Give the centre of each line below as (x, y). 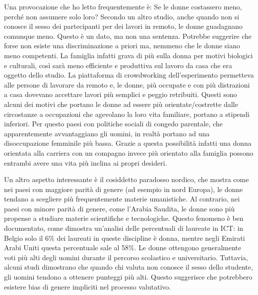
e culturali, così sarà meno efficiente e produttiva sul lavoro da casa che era (118, 65)
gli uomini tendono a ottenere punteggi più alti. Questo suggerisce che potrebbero (128, 277)
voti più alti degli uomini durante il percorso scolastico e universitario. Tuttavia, (126, 257)
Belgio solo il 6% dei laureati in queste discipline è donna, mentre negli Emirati (125, 238)
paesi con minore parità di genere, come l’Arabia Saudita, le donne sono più (120, 208)
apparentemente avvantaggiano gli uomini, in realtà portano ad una (107, 133)
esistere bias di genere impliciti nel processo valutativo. (88, 286)
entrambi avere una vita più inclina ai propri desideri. (86, 162)
